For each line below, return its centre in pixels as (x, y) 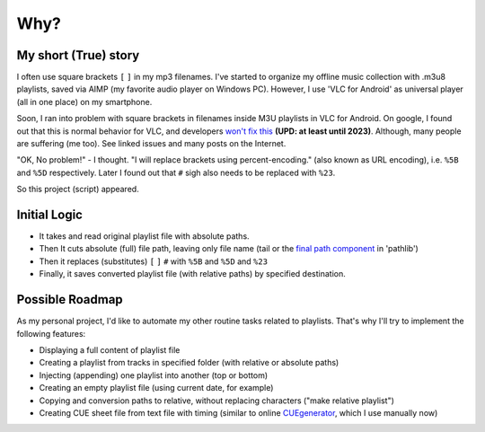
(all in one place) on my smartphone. (84, 101)
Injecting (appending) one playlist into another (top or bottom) (154, 375)
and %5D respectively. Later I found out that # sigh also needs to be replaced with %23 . (176, 172)
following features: (51, 333)
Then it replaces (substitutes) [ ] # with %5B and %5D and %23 (154, 261)
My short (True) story (78, 55)
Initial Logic (49, 215)
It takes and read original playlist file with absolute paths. (145, 236)
